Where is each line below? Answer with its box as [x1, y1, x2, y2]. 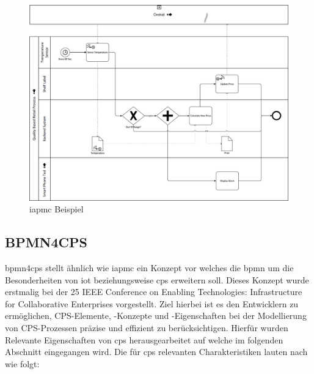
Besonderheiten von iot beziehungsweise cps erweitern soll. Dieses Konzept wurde [5, 273, 309, 286]
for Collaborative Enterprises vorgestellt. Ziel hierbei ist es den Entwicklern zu [5, 297, 299, 310]
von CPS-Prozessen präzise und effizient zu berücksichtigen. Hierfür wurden [5, 321, 288, 334]
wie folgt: [5, 357, 40, 370]
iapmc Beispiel [29, 203, 84, 215]
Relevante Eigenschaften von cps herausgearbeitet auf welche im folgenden [5, 333, 283, 346]
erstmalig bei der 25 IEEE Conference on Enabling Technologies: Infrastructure [5, 285, 302, 298]
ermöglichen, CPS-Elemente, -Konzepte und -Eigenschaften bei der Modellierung [5, 309, 307, 322]
